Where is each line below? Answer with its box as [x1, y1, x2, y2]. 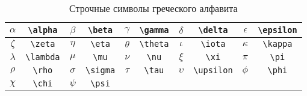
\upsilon [193, 65, 233, 75]
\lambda [25, 52, 60, 62]
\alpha [28, 25, 58, 35]
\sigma [85, 65, 116, 75]
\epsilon [258, 25, 297, 35]
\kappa [262, 39, 293, 49]
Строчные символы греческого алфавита [69, 1, 238, 15]
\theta [139, 39, 169, 49]
